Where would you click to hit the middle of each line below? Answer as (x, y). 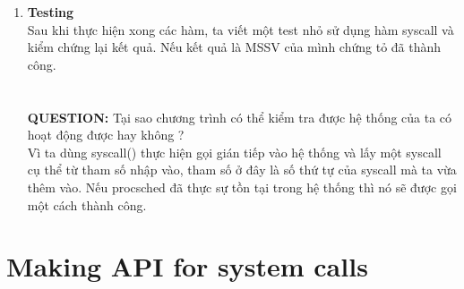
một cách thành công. (87, 204)
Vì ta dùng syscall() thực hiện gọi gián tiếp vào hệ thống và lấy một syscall (234, 152)
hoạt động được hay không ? (106, 135)
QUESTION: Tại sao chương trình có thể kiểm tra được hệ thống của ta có (240, 117)
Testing (51, 12)
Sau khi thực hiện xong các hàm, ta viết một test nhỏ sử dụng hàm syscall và (241, 29)
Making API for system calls (187, 266)
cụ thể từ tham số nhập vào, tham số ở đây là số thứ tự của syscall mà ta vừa (242, 170)
